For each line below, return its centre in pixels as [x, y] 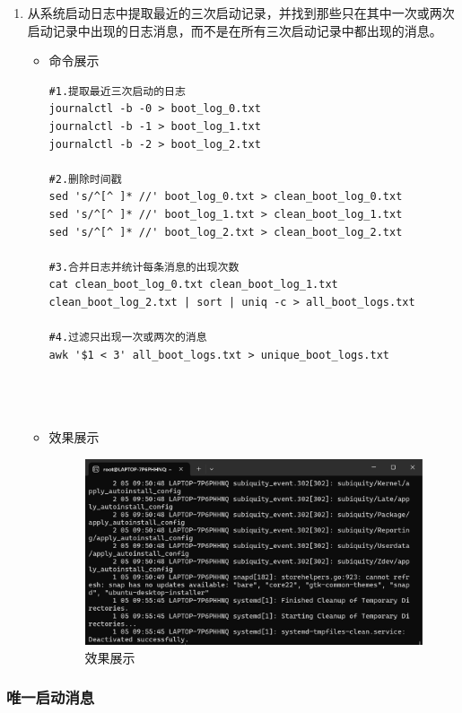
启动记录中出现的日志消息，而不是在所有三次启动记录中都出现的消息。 [235, 30]
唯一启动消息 [51, 697]
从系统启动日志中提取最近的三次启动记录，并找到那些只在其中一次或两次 [241, 13]
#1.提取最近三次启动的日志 [117, 91]
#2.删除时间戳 [85, 179]
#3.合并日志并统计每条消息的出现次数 [144, 267]
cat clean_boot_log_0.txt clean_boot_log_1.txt [193, 285]
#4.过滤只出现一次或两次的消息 [128, 338]
